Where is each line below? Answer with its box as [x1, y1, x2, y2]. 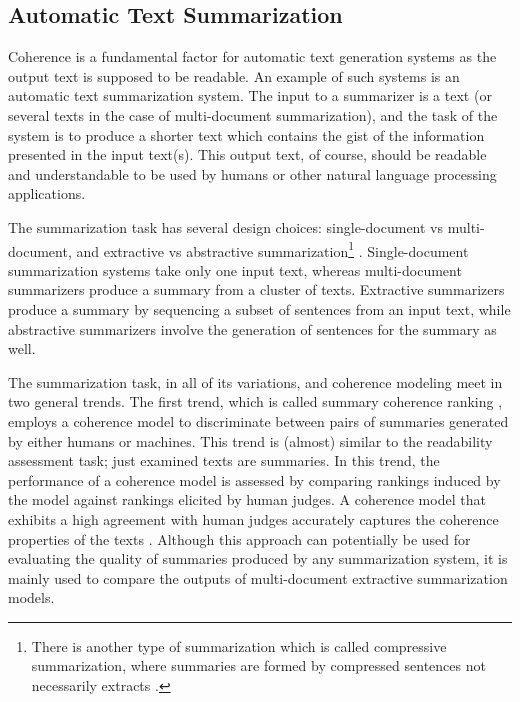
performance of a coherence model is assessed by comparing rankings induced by [8, 469, 501, 490]
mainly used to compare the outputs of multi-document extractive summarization [8, 567, 508, 588]
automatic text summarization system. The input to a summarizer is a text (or [8, 85, 492, 106]
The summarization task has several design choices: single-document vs [8, 216, 444, 237]
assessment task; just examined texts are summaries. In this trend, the [8, 450, 440, 471]
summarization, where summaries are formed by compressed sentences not [31, 655, 486, 676]
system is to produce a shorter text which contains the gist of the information [8, 124, 485, 145]
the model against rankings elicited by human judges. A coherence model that [8, 489, 486, 510]
